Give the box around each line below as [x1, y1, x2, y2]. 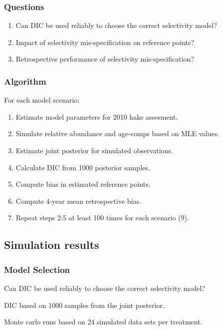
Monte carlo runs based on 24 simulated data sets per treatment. [4, 316, 203, 327]
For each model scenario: [4, 95, 80, 105]
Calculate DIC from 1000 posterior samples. [15, 162, 150, 172]
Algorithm [4, 75, 46, 87]
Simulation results [4, 237, 99, 252]
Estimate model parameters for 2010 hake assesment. [15, 111, 178, 122]
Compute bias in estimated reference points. [15, 179, 151, 189]
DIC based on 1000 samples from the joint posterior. [4, 299, 165, 310]
